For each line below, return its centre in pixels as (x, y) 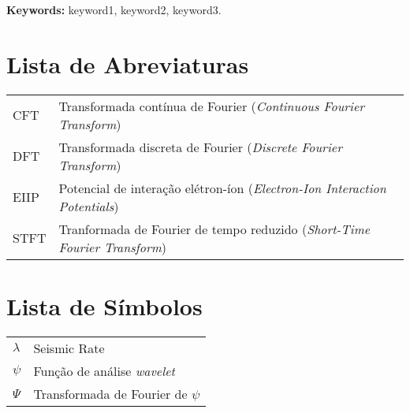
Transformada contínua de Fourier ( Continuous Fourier (211, 106)
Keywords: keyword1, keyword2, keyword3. (114, 9)
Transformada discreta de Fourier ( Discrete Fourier (200, 147)
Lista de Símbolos (104, 305)
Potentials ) (89, 206)
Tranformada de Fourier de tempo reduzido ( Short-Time (214, 229)
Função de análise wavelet (104, 370)
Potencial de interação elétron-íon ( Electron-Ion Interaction (222, 188)
